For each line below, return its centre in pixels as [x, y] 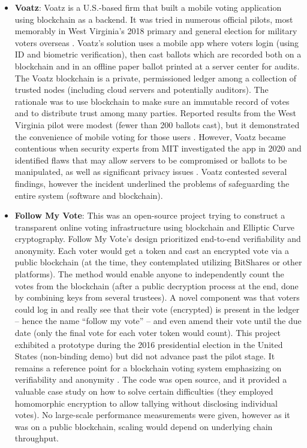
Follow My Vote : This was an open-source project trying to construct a [150, 215]
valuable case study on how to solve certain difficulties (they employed [144, 391]
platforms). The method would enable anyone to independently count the [149, 274]
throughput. [37, 438]
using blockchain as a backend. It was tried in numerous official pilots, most [154, 19]
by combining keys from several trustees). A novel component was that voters [157, 297]
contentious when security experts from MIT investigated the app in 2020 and [158, 148]
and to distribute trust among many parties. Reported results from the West [155, 113]
